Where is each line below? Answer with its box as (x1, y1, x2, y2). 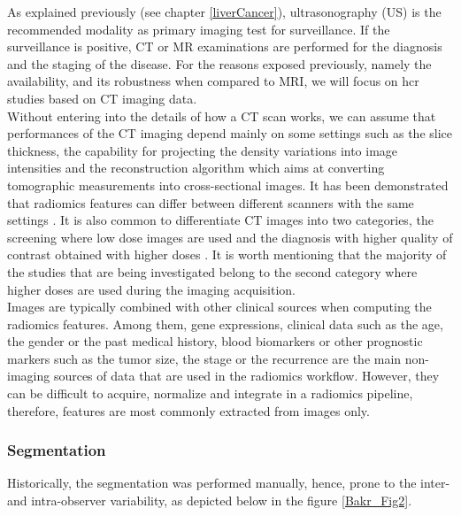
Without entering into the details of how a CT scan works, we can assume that (7, 106, 436, 125)
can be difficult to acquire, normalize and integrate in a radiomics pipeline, (7, 384, 413, 403)
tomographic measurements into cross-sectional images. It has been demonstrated (7, 175, 449, 194)
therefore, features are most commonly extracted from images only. (7, 401, 370, 420)
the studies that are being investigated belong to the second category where (7, 262, 418, 281)
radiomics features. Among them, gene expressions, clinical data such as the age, (7, 314, 443, 333)
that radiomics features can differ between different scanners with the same (7, 193, 414, 212)
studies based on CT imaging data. (7, 89, 197, 107)
